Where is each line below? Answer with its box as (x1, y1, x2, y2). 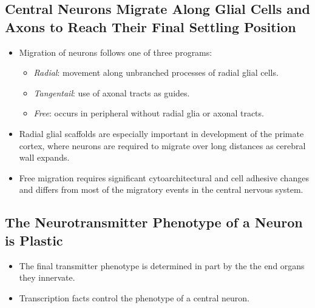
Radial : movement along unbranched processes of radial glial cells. (33, 66, 279, 79)
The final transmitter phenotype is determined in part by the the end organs (19, 259, 305, 272)
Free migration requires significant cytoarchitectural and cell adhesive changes (19, 171, 309, 184)
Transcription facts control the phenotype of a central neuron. (19, 291, 249, 304)
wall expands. (19, 151, 70, 164)
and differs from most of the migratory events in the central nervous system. (19, 183, 303, 196)
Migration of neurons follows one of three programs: (19, 45, 212, 58)
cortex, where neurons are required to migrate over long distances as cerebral (19, 139, 306, 152)
